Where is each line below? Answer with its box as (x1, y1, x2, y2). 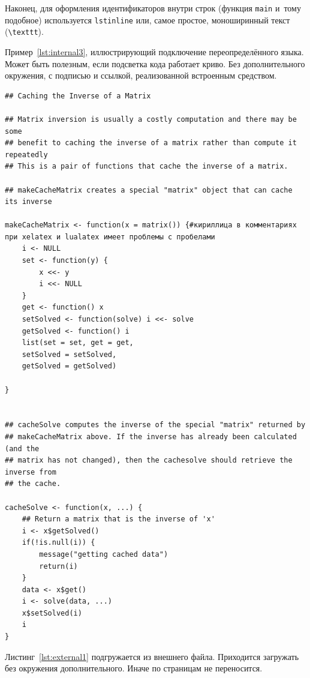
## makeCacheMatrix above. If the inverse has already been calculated (5, 432, 297, 441)
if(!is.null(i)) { (22, 538, 95, 547)
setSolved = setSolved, (22, 350, 117, 359)
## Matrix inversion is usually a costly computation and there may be (5, 115, 297, 124)
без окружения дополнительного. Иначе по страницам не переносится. (5, 662, 263, 674)
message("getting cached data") (39, 550, 168, 559)
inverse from (5, 467, 56, 476)
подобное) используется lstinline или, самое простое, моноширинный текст (5, 13, 290, 26)
